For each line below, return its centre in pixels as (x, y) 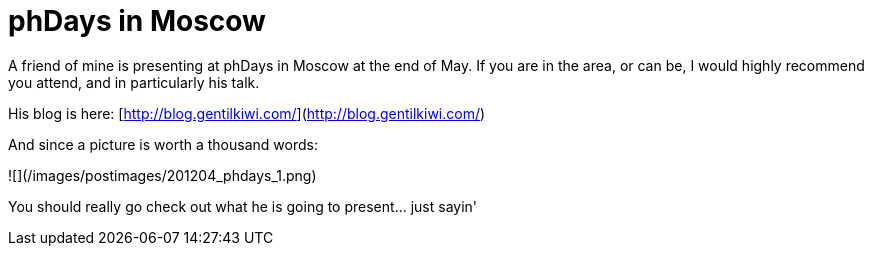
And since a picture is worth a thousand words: (163, 144)
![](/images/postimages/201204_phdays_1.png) (162, 175)
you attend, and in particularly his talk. (134, 82)
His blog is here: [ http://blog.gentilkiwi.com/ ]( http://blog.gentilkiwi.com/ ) (247, 113)
